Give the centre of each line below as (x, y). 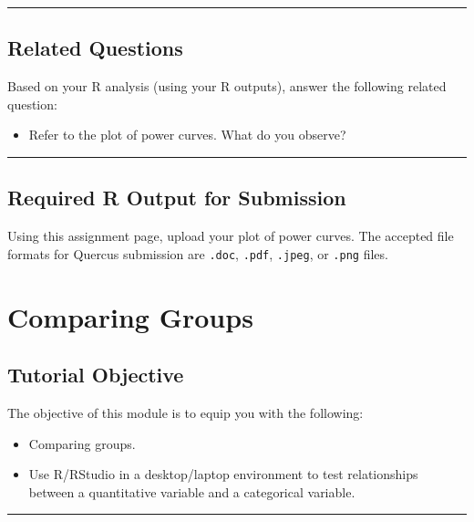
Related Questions (95, 48)
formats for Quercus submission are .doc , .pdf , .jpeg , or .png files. (198, 253)
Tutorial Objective (96, 375)
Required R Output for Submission (177, 198)
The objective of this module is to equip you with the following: (185, 413)
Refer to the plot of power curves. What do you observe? (187, 135)
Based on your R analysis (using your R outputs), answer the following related (227, 86)
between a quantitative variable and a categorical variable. (192, 491)
